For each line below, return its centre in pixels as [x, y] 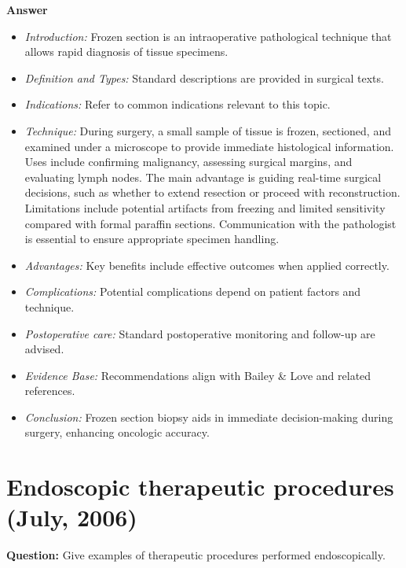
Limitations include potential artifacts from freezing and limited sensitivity [205, 207]
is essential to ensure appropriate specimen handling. [152, 239]
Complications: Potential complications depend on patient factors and [193, 291]
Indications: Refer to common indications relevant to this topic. [177, 104]
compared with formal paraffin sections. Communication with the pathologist [210, 223]
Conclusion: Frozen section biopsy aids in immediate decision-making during [209, 417]
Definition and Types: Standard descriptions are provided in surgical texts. [204, 77]
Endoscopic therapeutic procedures [200, 487]
